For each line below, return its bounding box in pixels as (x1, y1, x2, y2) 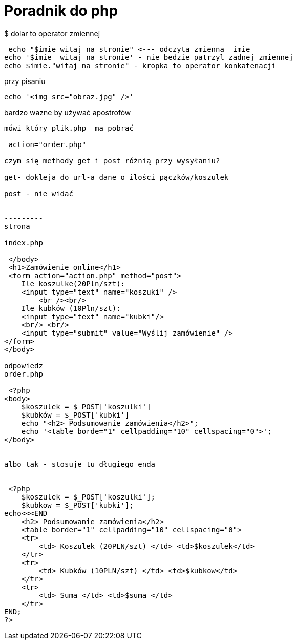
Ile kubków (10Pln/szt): (21, 304, 121, 313)
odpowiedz (4, 361, 43, 370)
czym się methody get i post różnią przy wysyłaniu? (4, 156, 220, 165)
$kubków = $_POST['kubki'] (21, 410, 130, 419)
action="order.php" (8, 140, 87, 149)
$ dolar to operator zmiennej (4, 29, 100, 38)
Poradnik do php (4, 2, 118, 19)
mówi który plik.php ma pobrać (4, 123, 134, 132)
